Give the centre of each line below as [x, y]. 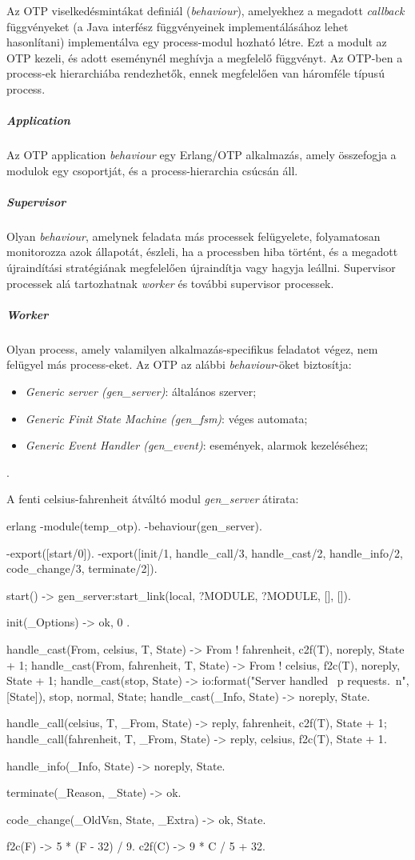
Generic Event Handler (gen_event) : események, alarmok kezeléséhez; [197, 445]
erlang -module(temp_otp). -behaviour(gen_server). [134, 525]
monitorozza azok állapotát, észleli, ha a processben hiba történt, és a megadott [202, 252]
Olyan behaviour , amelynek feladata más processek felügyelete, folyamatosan [194, 236]
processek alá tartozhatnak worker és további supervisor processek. [170, 283]
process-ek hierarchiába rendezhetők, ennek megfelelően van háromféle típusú [196, 73]
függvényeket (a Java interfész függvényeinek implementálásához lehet [178, 26]
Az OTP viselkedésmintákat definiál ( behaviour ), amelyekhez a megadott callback [206, 10]
